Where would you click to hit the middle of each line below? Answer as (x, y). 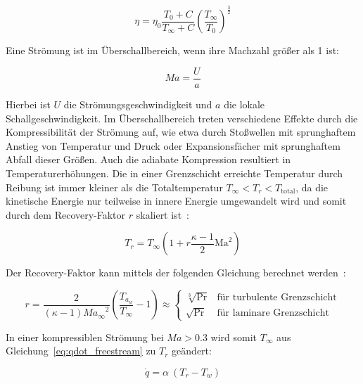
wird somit (234, 337)
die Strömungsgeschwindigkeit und (138, 104)
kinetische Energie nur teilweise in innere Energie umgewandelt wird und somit (176, 201)
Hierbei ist (28, 104)
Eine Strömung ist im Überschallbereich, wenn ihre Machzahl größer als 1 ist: (173, 50)
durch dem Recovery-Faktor (66, 214)
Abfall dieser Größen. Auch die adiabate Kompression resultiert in (148, 159)
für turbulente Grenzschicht (277, 297)
